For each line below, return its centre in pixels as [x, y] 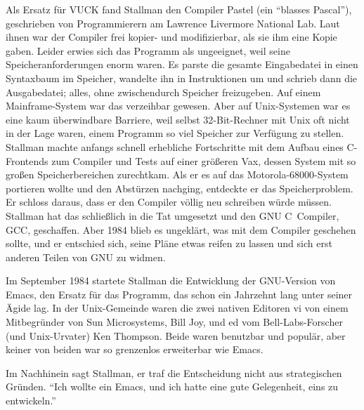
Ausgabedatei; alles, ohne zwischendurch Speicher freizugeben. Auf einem [163, 92]
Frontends [27, 160]
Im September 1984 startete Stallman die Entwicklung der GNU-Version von [171, 280]
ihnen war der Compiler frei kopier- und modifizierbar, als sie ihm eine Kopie [171, 37]
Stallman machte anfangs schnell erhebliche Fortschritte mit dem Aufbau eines [175, 146]
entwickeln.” [31, 401]
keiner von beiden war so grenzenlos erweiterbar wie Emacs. [135, 349]
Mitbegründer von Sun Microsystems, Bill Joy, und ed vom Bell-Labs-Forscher [174, 322]
